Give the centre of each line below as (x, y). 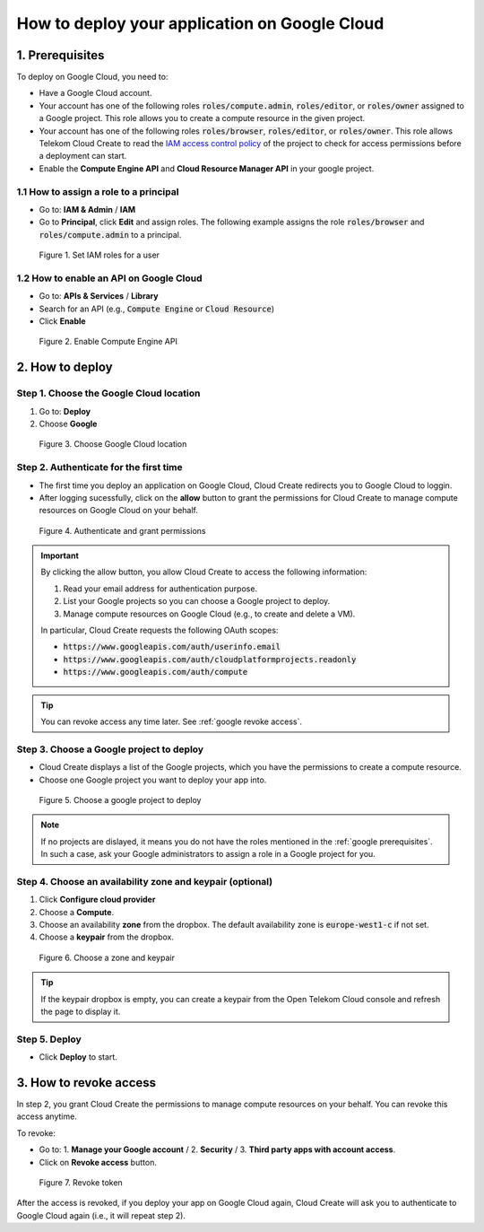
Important (60, 555)
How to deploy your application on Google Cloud (200, 23)
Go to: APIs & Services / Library (99, 296)
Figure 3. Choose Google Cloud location (113, 444)
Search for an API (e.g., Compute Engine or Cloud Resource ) (157, 309)
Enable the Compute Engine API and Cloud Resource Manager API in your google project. (207, 168)
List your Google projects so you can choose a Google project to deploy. (197, 601)
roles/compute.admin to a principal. (110, 234)
